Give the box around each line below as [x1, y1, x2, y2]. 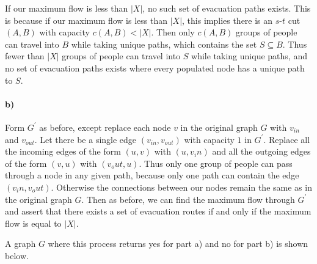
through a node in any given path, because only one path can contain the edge [5, 169, 299, 182]
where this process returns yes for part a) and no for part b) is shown [48, 237, 308, 250]
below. [5, 249, 29, 262]
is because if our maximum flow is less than [5, 13, 167, 26]
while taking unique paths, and [191, 50, 307, 62]
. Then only [151, 26, 195, 38]
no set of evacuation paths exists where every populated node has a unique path [5, 61, 305, 74]
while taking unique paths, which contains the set [71, 37, 257, 50]
